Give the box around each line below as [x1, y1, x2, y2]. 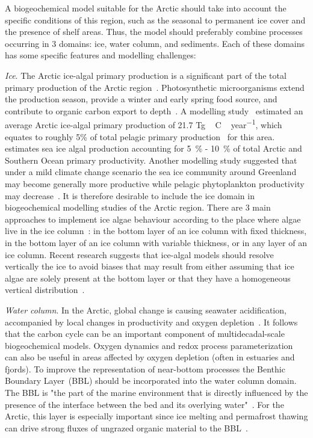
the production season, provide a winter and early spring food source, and [5, 93, 277, 105]
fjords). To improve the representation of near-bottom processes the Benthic [5, 362, 285, 375]
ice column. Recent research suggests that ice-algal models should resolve [5, 248, 274, 261]
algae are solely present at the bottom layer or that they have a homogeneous [5, 271, 291, 284]
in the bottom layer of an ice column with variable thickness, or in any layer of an [5, 236, 307, 248]
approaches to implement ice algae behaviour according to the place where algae [5, 212, 301, 225]
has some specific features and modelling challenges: [5, 49, 196, 61]
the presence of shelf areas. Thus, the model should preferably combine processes [5, 25, 303, 38]
